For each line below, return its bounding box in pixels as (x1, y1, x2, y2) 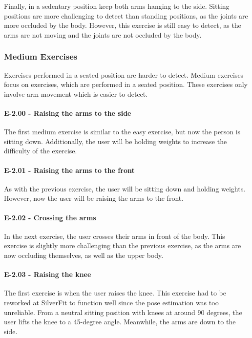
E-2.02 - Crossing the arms (4, 212, 96, 222)
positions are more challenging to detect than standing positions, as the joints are (4, 10, 248, 21)
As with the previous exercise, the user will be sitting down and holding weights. (4, 183, 246, 193)
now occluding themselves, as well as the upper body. (4, 250, 164, 260)
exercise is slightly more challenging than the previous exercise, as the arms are (4, 240, 241, 251)
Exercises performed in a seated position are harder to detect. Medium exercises (4, 69, 244, 80)
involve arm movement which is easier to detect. (4, 88, 148, 99)
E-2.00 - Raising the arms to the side (4, 107, 131, 118)
